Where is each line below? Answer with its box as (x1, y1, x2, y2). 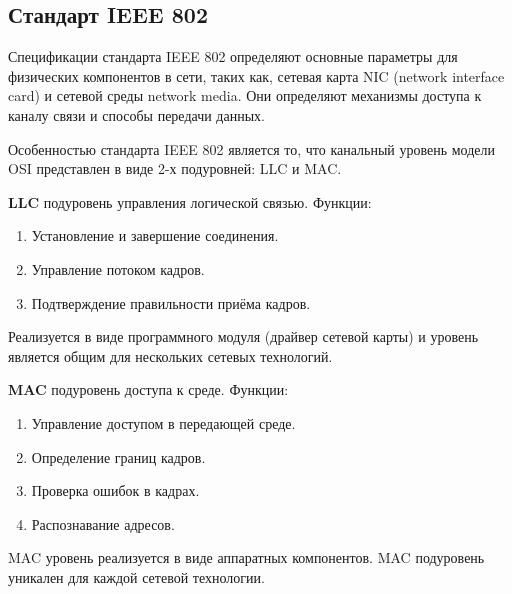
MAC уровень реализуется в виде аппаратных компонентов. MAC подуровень (8, 547, 485, 568)
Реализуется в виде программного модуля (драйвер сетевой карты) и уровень (8, 326, 479, 347)
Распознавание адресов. (31, 513, 175, 534)
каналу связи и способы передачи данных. (8, 104, 265, 125)
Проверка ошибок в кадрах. (31, 480, 200, 501)
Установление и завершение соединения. (31, 225, 279, 246)
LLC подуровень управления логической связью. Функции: (8, 191, 372, 212)
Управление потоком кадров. (31, 258, 205, 279)
